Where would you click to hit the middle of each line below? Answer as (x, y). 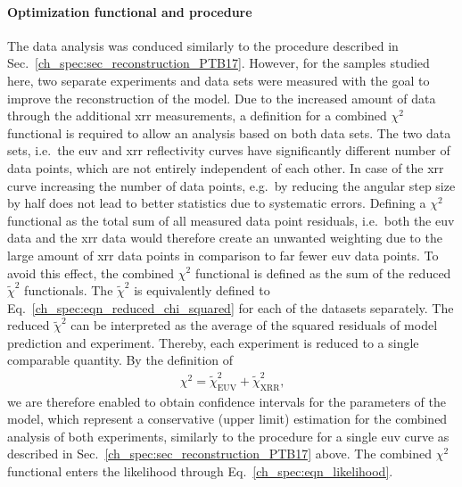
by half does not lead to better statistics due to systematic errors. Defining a (217, 203)
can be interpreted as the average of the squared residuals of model (254, 325)
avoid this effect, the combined (91, 272)
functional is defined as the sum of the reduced (323, 272)
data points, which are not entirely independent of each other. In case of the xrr (226, 167)
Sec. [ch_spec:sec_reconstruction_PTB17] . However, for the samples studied (219, 63)
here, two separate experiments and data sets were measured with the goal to (219, 80)
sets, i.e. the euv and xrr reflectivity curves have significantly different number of (229, 150)
